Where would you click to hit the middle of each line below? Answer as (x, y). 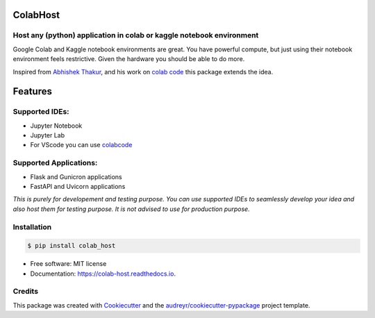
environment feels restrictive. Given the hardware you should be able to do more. (129, 59)
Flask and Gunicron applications (76, 176)
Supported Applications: (55, 163)
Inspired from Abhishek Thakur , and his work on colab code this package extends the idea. (143, 72)
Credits (25, 292)
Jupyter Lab (48, 135)
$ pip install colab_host (72, 246)
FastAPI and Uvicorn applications (78, 187)
